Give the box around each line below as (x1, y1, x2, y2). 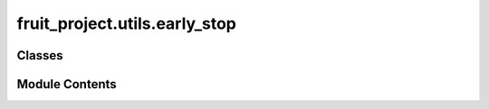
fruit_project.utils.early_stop (16, 14, 237, 33)
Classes (16, 48, 63, 63)
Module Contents (16, 77, 117, 92)
